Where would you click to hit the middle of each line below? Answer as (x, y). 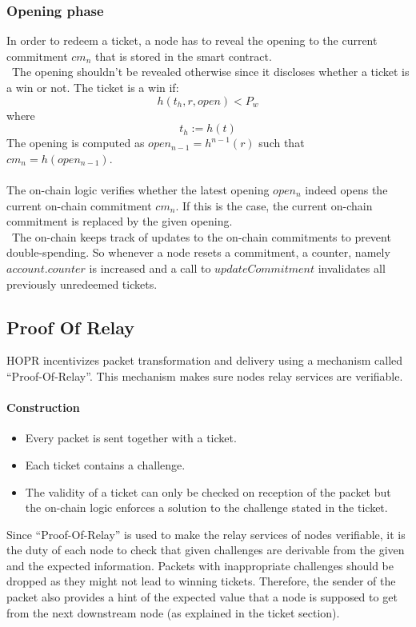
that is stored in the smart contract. (183, 56)
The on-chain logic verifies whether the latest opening (138, 189)
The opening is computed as (76, 143)
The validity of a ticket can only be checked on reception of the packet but (208, 491)
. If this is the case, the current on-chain (274, 205)
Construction (43, 407)
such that (282, 143)
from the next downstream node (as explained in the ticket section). (173, 612)
